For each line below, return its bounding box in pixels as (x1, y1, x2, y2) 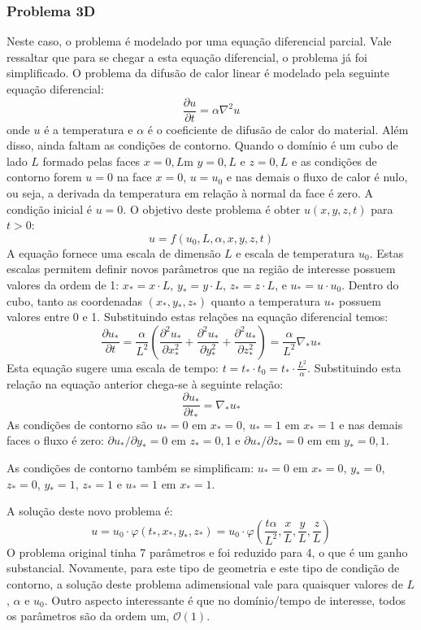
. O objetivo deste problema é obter (123, 200, 301, 217)
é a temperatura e (44, 120, 133, 137)
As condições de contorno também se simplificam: (7, 458, 254, 476)
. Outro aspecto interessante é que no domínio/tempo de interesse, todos (44, 591, 406, 608)
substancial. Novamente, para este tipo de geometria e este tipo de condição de (7, 559, 400, 576)
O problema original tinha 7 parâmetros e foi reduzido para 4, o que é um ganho (7, 543, 408, 560)
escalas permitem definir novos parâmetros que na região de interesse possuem (7, 260, 396, 277)
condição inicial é (7, 200, 92, 217)
